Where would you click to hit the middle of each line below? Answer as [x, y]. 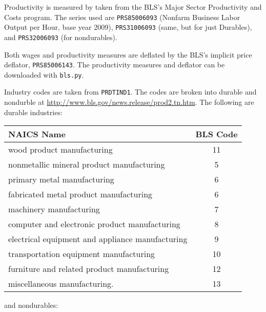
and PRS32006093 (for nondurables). [61, 37]
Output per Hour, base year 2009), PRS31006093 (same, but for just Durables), [128, 27]
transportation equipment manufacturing [82, 254]
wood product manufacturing [60, 150]
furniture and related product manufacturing [89, 269]
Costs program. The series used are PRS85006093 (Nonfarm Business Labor [122, 17]
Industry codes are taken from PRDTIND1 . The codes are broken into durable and [130, 92]
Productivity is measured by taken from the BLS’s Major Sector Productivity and [133, 7]
